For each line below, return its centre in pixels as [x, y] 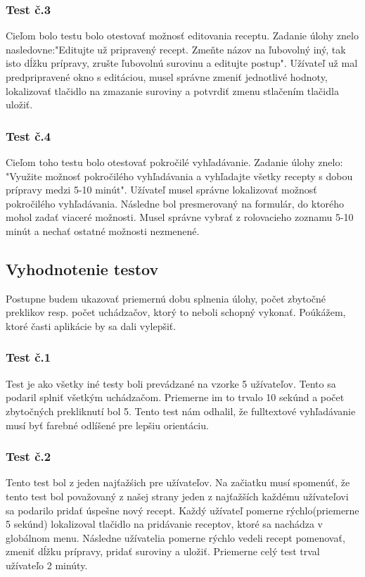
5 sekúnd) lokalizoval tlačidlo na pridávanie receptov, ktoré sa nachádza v [164, 524]
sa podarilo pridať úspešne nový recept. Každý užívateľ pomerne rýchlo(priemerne [182, 510]
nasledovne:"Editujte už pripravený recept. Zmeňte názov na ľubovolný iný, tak [176, 49]
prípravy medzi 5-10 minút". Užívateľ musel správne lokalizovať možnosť [161, 190]
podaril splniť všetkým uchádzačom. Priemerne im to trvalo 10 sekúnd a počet [175, 397]
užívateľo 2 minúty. [47, 565]
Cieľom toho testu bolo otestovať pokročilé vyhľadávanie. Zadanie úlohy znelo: [174, 162]
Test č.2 [28, 456]
